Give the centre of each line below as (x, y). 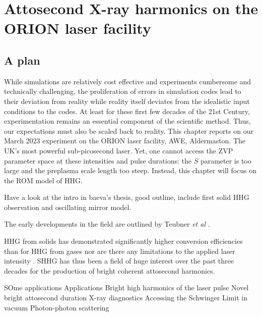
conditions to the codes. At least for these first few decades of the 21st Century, (127, 111)
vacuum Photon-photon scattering (57, 307)
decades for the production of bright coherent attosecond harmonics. (110, 270)
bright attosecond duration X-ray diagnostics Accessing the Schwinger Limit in (126, 298)
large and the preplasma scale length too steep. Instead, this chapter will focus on (130, 170)
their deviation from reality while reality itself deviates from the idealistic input (127, 101)
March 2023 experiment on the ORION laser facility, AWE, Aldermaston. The (125, 141)
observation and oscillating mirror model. (68, 207)
